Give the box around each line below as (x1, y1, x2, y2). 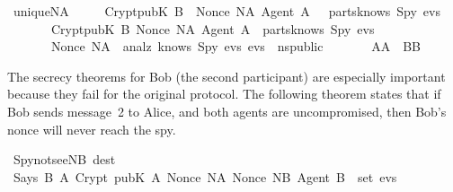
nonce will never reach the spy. (7, 119, 176, 138)
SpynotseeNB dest (13, 150, 116, 169)
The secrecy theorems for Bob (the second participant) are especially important (7, 66, 446, 85)
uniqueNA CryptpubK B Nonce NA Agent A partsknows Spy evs (13, 2, 440, 20)
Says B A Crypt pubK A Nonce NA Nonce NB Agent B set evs (13, 167, 397, 186)
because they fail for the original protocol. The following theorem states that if (7, 84, 441, 103)
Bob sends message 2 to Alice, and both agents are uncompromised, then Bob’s (7, 101, 447, 120)
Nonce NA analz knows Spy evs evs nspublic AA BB (50, 37, 421, 56)
